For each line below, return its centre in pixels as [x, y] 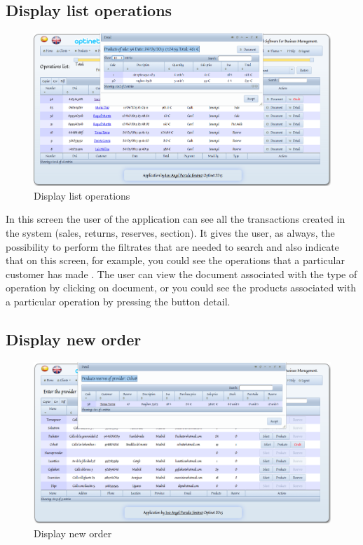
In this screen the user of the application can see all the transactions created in [176, 219]
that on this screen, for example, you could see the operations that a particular [175, 260]
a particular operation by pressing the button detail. [118, 301]
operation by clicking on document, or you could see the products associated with [181, 288]
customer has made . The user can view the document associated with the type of [181, 274]
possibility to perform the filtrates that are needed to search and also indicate [172, 246]
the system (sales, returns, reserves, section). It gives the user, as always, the [170, 232]
